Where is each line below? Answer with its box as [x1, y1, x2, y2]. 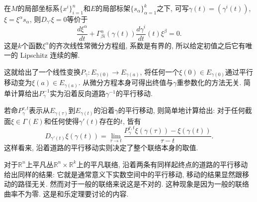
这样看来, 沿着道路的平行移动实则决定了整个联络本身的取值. [4, 142, 198, 153]
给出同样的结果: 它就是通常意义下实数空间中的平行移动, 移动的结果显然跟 [4, 169, 243, 179]
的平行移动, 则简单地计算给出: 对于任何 [118, 105, 245, 115]
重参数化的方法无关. [176, 77, 242, 88]
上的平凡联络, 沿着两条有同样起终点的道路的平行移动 [76, 159, 248, 169]
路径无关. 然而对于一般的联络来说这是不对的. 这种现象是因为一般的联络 [17, 179, 250, 189]
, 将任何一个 [140, 66, 179, 77]
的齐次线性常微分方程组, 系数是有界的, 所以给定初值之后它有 [49, 40, 246, 50]
